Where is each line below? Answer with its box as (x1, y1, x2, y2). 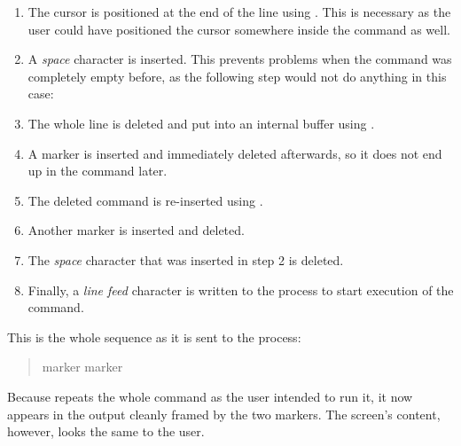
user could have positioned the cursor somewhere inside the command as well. (27, 20, 450, 38)
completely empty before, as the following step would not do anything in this (27, 67, 447, 85)
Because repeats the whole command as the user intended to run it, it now (7, 387, 413, 405)
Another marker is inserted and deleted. (27, 221, 245, 239)
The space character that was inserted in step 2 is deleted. (27, 250, 344, 269)
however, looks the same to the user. (7, 422, 205, 441)
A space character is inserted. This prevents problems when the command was (27, 50, 452, 68)
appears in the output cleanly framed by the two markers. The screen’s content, (7, 404, 441, 423)
